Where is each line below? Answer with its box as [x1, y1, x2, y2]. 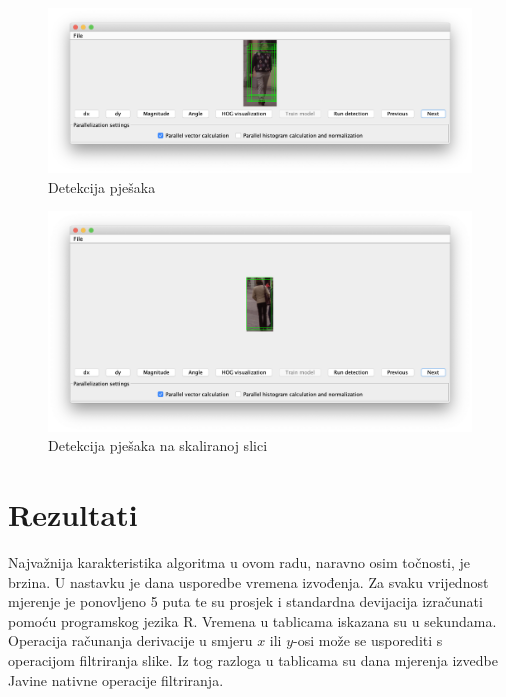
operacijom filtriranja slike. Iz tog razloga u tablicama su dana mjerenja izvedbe [8, 649, 498, 670]
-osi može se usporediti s [293, 630, 443, 651]
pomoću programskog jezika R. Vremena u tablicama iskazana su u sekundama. [8, 610, 497, 631]
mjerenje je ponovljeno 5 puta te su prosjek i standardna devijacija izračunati [8, 591, 483, 612]
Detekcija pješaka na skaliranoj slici [48, 435, 268, 456]
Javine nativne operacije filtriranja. [8, 669, 224, 690]
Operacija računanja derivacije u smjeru [8, 630, 253, 651]
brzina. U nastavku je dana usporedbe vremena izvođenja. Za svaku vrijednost [8, 571, 489, 592]
